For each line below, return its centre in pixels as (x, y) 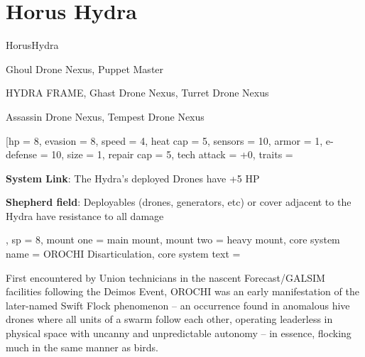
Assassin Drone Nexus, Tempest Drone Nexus (105, 116)
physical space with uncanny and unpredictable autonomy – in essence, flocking (179, 333)
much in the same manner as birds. (82, 347)
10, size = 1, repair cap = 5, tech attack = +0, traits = (172, 154)
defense (22, 154)
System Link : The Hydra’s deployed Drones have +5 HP (133, 178)
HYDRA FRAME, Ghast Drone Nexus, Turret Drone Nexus (137, 93)
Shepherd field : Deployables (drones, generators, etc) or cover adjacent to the (179, 202)
